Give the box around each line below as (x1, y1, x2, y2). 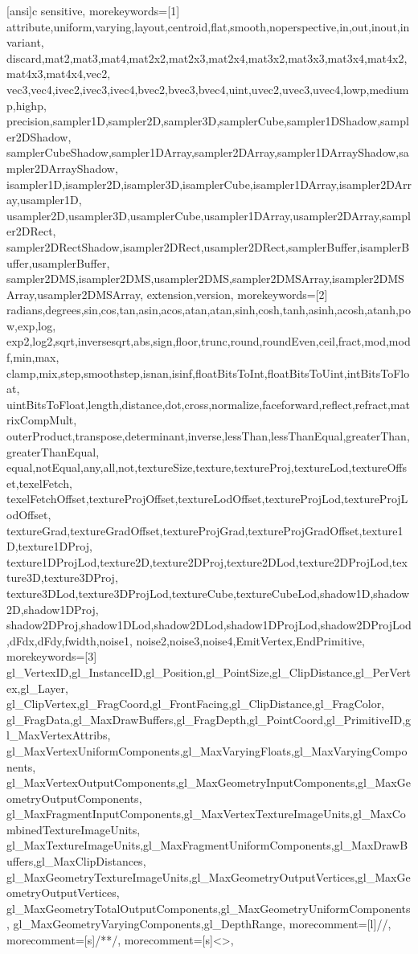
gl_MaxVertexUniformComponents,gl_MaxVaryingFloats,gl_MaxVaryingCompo (6, 742, 408, 759)
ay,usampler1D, (6, 191, 82, 208)
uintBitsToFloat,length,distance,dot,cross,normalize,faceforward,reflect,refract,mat (6, 395, 410, 412)
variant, (6, 34, 44, 51)
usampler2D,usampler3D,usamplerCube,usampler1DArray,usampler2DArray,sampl (6, 207, 411, 223)
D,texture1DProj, (6, 538, 92, 555)
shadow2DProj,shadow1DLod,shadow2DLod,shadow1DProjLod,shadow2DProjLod (6, 616, 412, 633)
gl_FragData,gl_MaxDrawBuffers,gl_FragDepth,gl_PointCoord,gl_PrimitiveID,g (6, 710, 412, 727)
